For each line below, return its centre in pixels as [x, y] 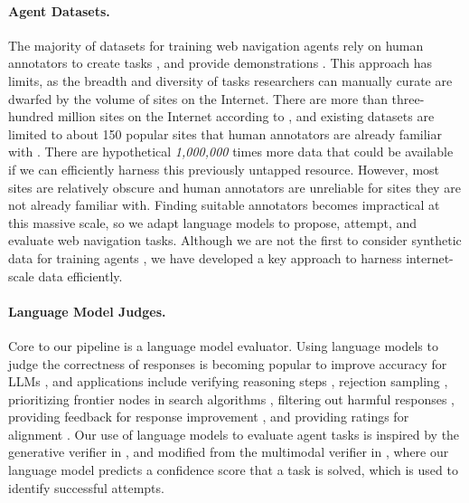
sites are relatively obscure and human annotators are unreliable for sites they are [234, 187]
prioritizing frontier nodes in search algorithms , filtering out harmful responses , [231, 399]
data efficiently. [80, 275]
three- [408, 98]
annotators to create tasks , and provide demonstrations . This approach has [220, 63]
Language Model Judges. [87, 311]
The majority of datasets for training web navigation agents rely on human [216, 45]
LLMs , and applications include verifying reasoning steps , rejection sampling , [228, 381]
